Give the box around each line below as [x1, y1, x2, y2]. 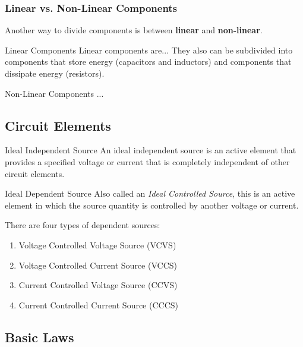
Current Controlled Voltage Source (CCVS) [18, 279, 178, 291]
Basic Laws [5, 327, 74, 346]
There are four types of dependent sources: [5, 219, 160, 231]
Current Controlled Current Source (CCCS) [18, 298, 178, 311]
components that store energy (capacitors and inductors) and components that [5, 55, 292, 68]
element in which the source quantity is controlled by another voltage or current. [5, 198, 299, 211]
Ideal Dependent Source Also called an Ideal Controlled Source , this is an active [5, 187, 295, 200]
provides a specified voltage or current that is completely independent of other [5, 155, 290, 168]
